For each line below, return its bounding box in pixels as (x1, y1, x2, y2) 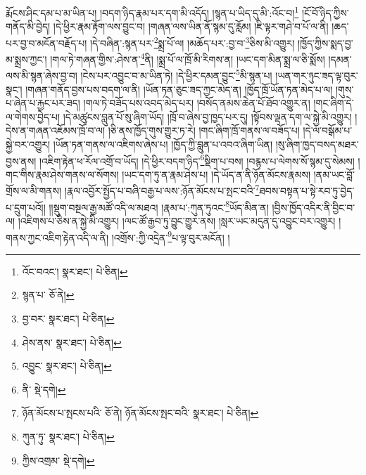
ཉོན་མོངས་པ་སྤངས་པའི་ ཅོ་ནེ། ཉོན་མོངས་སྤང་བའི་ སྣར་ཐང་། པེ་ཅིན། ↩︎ (22, 405, 259, 420)
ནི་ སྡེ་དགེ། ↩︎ (22, 382, 66, 396)
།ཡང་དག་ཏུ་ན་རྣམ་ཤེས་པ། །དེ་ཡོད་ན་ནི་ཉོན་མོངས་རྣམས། (122, 167, 311, 181)
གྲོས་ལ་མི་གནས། (6, 183, 62, 198)
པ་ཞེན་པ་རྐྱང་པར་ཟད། (6, 96, 80, 110)
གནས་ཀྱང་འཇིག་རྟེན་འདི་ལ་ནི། (6, 230, 109, 245)
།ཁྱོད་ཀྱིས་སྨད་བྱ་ (298, 35, 353, 50)
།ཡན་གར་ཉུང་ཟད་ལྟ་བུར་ (275, 68, 358, 82)
